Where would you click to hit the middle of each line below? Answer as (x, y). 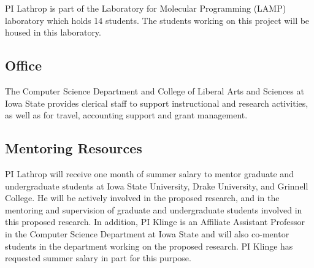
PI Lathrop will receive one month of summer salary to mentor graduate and (149, 173)
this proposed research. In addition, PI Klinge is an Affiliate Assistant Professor (155, 222)
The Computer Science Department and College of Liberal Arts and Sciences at (155, 90)
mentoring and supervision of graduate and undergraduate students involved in (154, 209)
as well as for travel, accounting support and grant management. (126, 115)
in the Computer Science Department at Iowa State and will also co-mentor (147, 233)
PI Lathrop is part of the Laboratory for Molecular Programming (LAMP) (146, 8)
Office (24, 65)
